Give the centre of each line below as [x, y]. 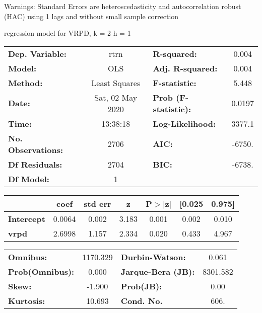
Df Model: [29, 179]
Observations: [36, 149]
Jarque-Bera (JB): [158, 271]
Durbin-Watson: [153, 257]
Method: [25, 83]
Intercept [27, 218]
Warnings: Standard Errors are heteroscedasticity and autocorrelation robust [123, 6]
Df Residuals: [35, 164]
